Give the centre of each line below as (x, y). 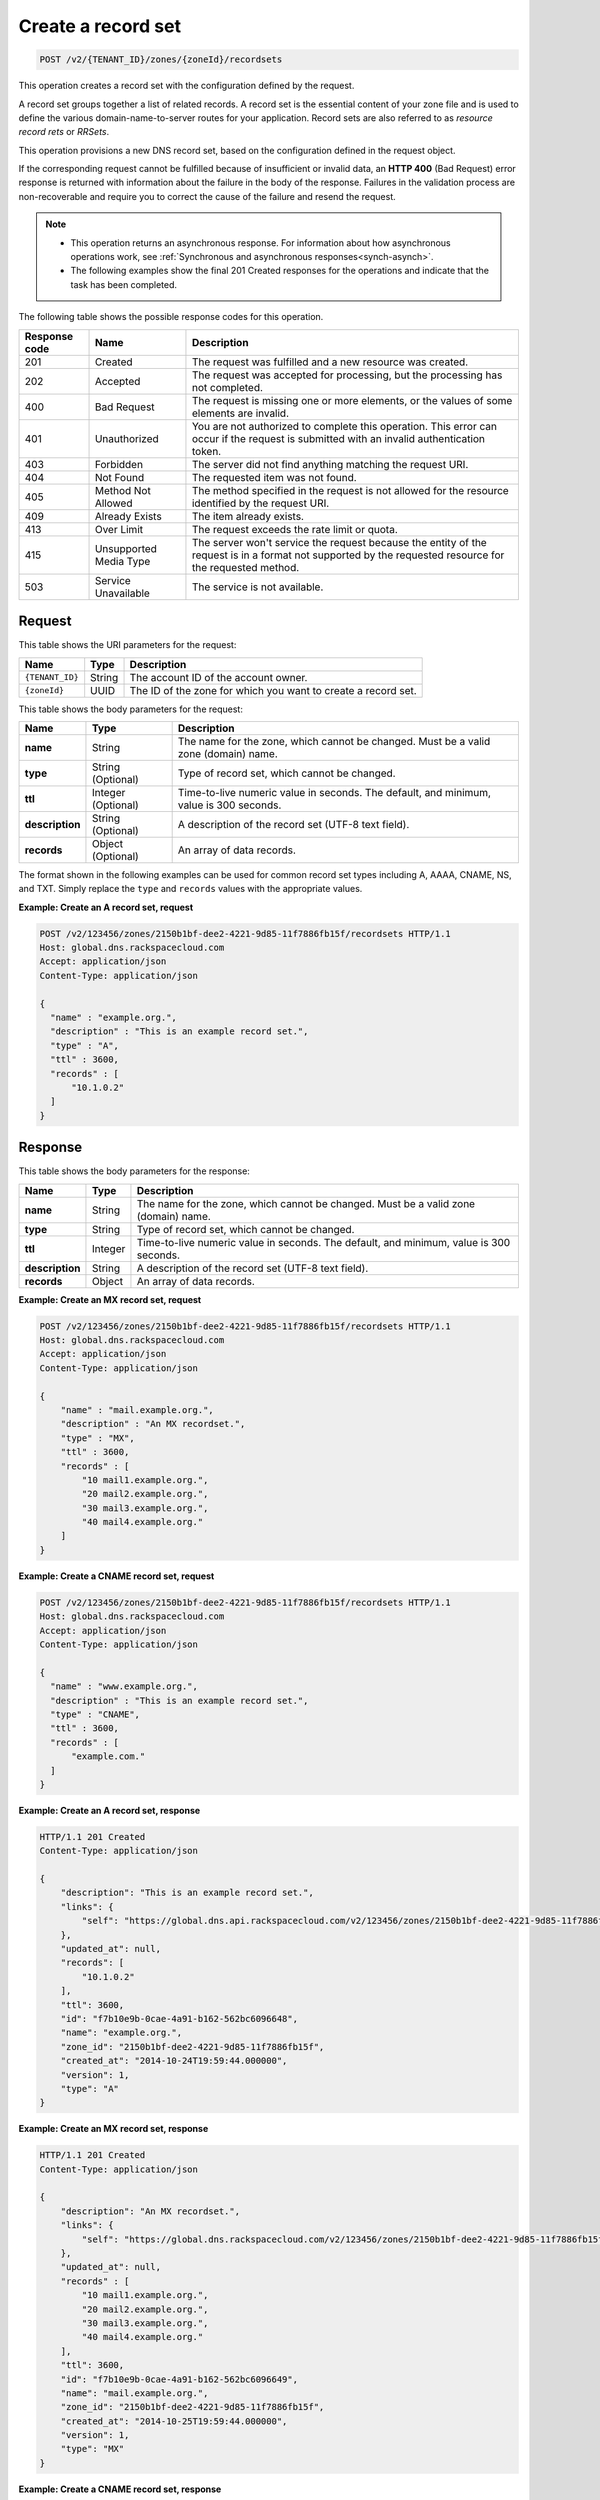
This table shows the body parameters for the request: (131, 709)
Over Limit (119, 529)
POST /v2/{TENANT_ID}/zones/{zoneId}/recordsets (161, 59)
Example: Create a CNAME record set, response (120, 2489)
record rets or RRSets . (64, 132)
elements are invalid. (240, 413)
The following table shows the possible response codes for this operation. (171, 317)
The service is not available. (257, 587)
